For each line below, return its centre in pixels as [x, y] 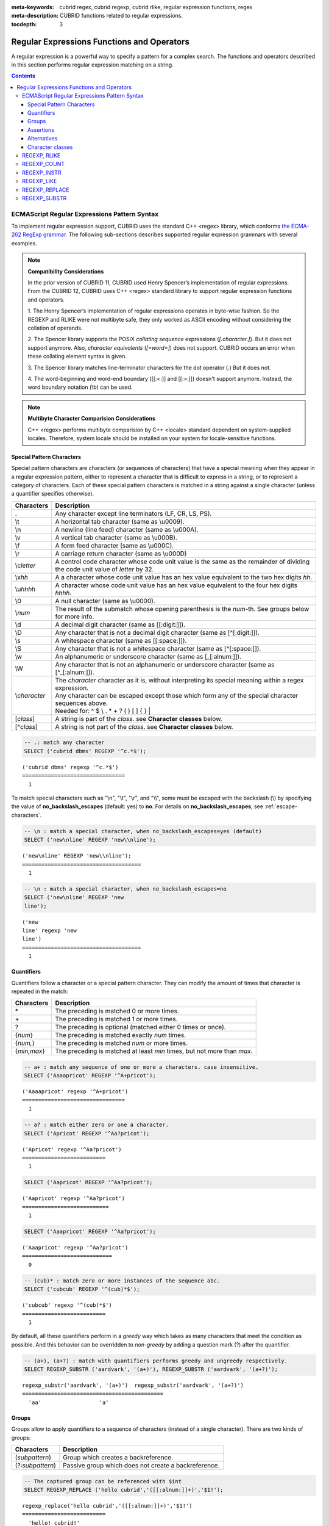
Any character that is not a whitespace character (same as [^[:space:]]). [158, 648]
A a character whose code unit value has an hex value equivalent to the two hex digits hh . [184, 577]
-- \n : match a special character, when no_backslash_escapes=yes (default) [143, 831]
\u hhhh [25, 589]
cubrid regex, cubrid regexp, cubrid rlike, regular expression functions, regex [156, 7]
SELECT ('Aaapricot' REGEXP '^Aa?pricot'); [90, 1232]
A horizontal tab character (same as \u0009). [120, 521]
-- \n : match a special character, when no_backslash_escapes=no [125, 889]
